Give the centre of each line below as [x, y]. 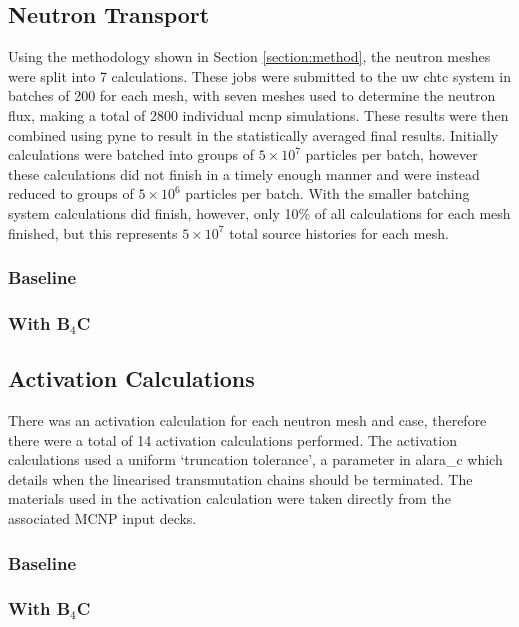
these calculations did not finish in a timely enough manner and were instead [244, 173]
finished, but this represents [93, 232]
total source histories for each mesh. [339, 232]
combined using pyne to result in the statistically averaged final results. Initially [253, 134]
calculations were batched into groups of [131, 154]
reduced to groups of [71, 193]
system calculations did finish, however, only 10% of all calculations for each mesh [259, 212]
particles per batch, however [391, 154]
